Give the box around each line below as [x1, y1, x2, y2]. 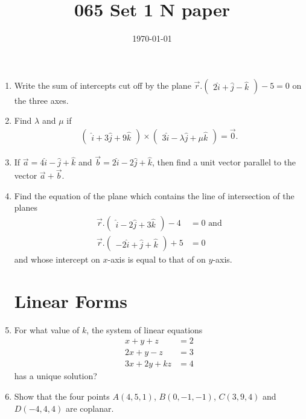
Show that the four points [14, 390, 110, 403]
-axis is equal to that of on [107, 253, 206, 266]
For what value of [14, 323, 80, 336]
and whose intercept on [14, 253, 100, 266]
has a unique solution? [14, 369, 97, 382]
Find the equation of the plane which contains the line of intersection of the [14, 189, 295, 202]
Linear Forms [14, 288, 127, 313]
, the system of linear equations [86, 323, 203, 336]
